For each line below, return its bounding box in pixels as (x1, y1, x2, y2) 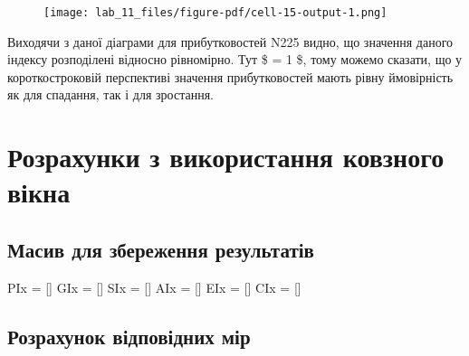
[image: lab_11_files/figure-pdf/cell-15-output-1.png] (43, 6, 388, 19)
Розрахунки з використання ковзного (7, 138, 445, 175)
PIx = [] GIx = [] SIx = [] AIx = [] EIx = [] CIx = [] (7, 277, 301, 296)
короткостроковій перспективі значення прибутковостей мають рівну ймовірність (7, 67, 454, 86)
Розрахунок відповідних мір (7, 322, 251, 350)
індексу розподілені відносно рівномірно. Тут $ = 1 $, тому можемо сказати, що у (7, 50, 463, 69)
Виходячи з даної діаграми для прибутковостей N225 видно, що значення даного (7, 32, 454, 51)
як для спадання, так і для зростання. (7, 85, 214, 104)
